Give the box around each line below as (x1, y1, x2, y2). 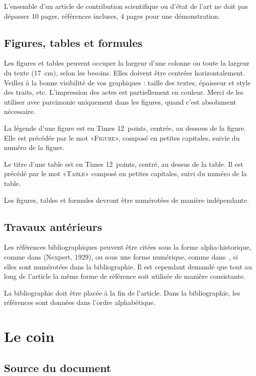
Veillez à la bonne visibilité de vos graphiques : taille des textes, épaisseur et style (4, 77, 251, 87)
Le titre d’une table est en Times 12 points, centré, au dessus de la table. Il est (4, 158, 244, 169)
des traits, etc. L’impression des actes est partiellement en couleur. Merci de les (4, 87, 244, 97)
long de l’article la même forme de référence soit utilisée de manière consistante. (4, 271, 246, 281)
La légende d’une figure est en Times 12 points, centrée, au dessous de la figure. (4, 122, 246, 133)
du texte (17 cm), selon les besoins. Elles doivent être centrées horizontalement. (4, 67, 245, 77)
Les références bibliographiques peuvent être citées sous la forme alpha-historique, (4, 242, 252, 252)
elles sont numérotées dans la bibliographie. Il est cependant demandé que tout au (4, 261, 252, 271)
